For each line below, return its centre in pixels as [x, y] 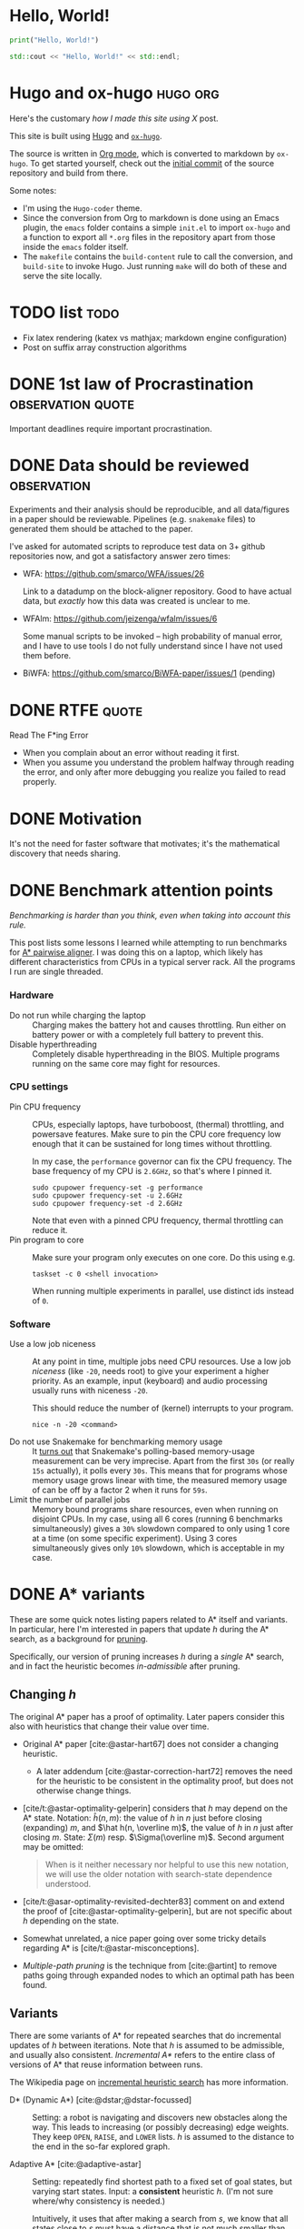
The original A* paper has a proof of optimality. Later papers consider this [147, 1716]
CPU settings [39, 1087]
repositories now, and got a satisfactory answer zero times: [120, 557]
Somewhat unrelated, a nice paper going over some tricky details [144, 1938]
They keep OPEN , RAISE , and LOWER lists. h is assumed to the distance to [163, 2136]
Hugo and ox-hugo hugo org [114, 93]
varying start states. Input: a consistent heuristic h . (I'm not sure [153, 2191]
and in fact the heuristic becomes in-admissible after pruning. [125, 1666]
